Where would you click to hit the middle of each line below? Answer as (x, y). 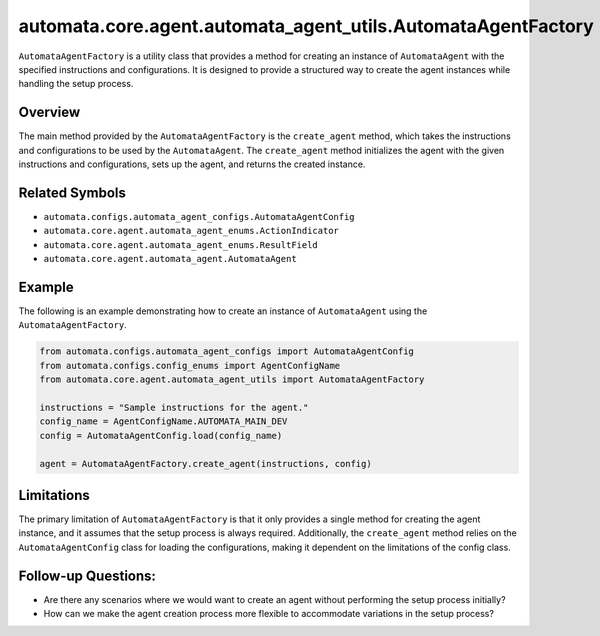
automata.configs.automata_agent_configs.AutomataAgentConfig (199, 216)
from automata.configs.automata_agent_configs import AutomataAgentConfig (227, 351)
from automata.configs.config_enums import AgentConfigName (190, 365)
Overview (49, 112)
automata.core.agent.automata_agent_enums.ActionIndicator (191, 231)
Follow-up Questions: (87, 575)
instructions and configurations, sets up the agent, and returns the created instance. (192, 164)
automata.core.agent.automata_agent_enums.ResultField (181, 244)
